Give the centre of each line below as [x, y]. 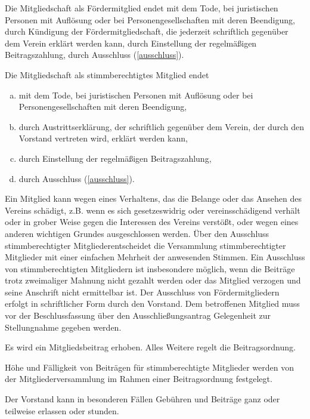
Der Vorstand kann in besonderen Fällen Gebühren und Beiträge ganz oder [142, 399]
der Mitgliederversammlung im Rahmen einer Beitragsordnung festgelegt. [139, 379]
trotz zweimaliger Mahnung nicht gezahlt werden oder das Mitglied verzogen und [153, 280]
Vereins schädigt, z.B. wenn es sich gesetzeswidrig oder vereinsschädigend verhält [153, 210]
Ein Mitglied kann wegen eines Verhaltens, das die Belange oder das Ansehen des [153, 198]
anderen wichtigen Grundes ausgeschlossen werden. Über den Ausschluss [137, 233]
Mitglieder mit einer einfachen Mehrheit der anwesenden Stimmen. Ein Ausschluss [155, 257]
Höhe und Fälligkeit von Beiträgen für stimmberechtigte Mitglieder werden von [149, 367]
